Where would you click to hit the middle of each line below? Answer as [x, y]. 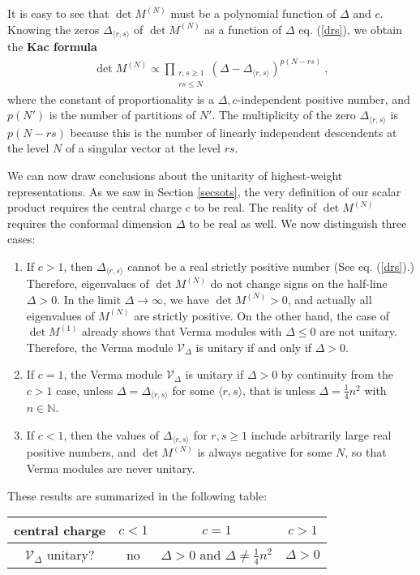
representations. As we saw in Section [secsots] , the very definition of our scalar [204, 191]
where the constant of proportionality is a [111, 99]
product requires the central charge [94, 207]
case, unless [85, 390]
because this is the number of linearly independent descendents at [234, 132]
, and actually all [330, 299]
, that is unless [279, 390]
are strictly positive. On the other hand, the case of [262, 315]
